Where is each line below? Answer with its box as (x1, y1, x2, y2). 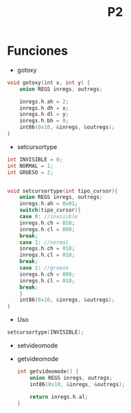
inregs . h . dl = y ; (19, 111, 69, 118)
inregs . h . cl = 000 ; (19, 226, 75, 233)
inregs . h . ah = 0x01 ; (19, 200, 78, 207)
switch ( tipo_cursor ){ (19, 206, 81, 214)
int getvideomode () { (16, 368, 80, 375)
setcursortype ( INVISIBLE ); (7, 329, 84, 336)
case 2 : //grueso (19, 265, 69, 271)
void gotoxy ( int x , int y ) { (7, 79, 91, 86)
